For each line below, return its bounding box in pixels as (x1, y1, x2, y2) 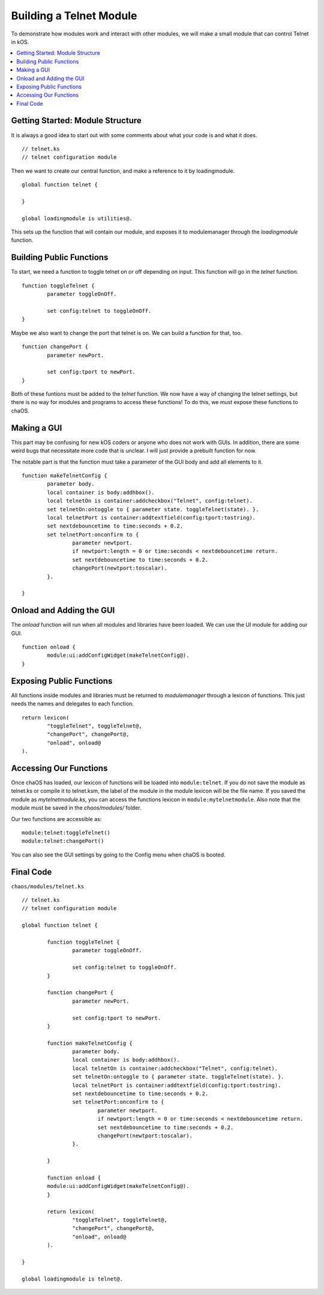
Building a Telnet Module (11, 9, 137, 22)
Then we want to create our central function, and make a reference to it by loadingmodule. (11, 167, 235, 174)
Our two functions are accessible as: (11, 815, 102, 822)
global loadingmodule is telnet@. (22, 1275, 123, 1282)
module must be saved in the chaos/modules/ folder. (11, 804, 142, 811)
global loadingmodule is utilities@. (22, 215, 133, 222)
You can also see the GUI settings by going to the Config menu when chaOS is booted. (11, 851, 226, 858)
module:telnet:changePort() (22, 838, 104, 844)
